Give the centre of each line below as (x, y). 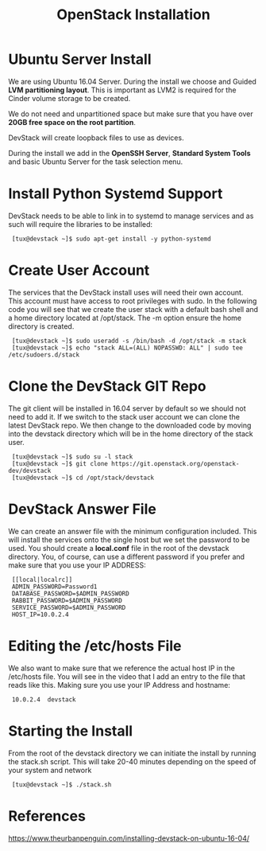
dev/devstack (30, 470)
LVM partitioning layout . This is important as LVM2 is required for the (122, 90)
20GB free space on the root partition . (72, 122)
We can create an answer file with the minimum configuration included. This (133, 531)
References (47, 816)
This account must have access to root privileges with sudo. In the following (133, 301)
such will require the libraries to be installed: (81, 224)
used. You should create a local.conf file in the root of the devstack (119, 548)
